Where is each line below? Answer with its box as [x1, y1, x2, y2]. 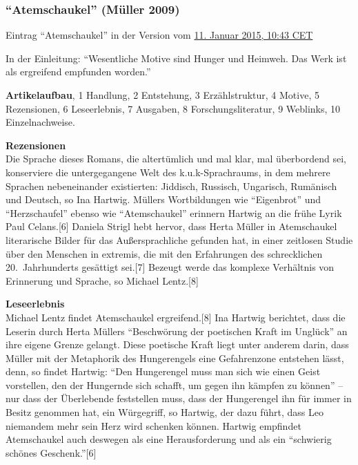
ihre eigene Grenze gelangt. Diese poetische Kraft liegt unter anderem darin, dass [6, 337, 349, 352]
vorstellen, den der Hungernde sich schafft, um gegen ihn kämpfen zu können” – [6, 377, 344, 392]
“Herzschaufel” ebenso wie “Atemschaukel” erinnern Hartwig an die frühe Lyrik [6, 205, 342, 220]
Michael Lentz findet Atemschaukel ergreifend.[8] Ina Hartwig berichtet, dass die [6, 310, 346, 324]
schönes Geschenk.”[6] [6, 445, 97, 459]
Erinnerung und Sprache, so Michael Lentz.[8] [6, 273, 199, 287]
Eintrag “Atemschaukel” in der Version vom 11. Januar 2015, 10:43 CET [6, 28, 313, 42]
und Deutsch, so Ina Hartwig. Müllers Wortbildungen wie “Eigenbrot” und [6, 192, 321, 207]
